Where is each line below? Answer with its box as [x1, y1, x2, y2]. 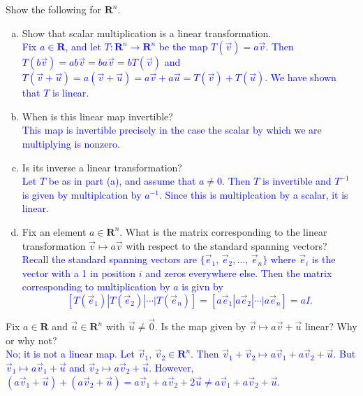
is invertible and [262, 174, 332, 188]
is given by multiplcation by [22, 187, 142, 201]
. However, [149, 360, 194, 374]
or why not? [6, 332, 57, 347]
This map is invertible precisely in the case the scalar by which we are [22, 122, 322, 137]
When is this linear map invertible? [22, 108, 173, 123]
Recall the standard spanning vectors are [22, 252, 198, 267]
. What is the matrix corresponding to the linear [119, 224, 327, 239]
